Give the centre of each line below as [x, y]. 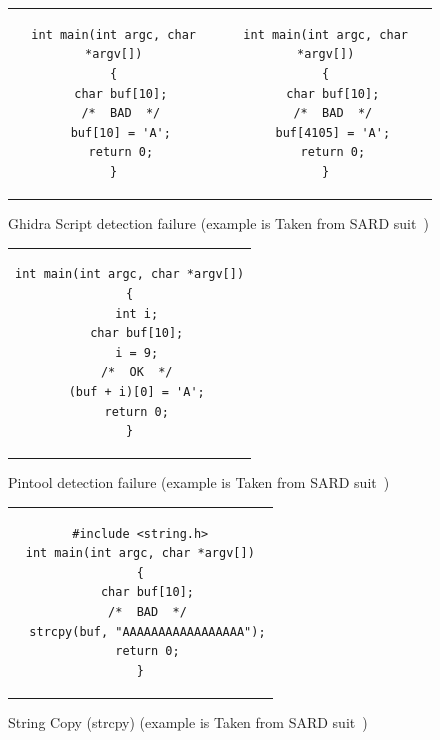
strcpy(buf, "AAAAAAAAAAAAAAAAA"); [147, 631]
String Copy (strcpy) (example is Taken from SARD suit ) [188, 721]
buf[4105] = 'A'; [333, 132]
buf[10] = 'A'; [120, 132]
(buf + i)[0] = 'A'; [136, 391]
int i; [137, 313]
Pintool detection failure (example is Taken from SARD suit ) [199, 482]
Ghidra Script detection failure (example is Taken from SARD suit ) [218, 223]
